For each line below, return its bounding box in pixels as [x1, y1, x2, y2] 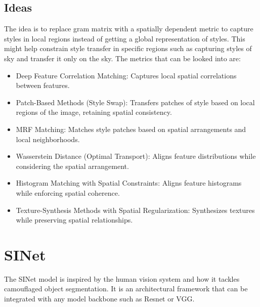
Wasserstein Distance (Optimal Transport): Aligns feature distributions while [16, 151, 256, 161]
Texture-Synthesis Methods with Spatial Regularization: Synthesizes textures [16, 204, 255, 215]
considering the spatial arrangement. [16, 160, 129, 171]
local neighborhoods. [16, 134, 80, 144]
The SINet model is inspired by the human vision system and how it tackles [4, 273, 240, 284]
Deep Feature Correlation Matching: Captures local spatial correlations [16, 70, 237, 80]
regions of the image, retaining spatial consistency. [16, 107, 172, 117]
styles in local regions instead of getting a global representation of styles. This [4, 33, 245, 43]
